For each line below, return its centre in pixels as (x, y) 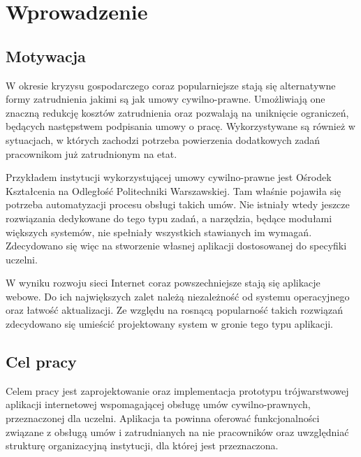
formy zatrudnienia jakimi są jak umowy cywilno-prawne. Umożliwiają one (165, 99)
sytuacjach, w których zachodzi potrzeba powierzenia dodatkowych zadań (163, 139)
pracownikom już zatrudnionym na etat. (91, 153)
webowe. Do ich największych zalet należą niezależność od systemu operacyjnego (178, 296)
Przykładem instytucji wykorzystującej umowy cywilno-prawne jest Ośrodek (169, 177)
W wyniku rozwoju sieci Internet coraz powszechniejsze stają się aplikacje (163, 283)
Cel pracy (41, 362)
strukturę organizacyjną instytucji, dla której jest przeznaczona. (142, 445)
